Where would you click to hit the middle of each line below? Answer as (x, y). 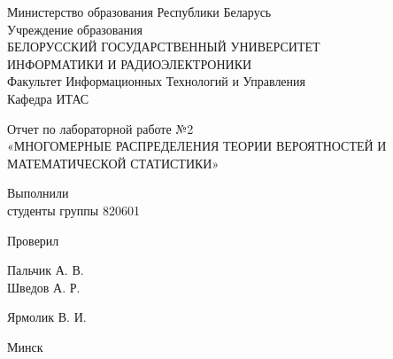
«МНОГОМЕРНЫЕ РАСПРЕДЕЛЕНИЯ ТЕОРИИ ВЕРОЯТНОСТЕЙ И (197, 146)
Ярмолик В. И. (47, 317)
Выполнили (38, 193)
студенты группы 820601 (73, 210)
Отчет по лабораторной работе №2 (100, 128)
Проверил (33, 240)
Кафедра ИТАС (48, 98)
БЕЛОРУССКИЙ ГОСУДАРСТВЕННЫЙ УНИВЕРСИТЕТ (164, 47)
